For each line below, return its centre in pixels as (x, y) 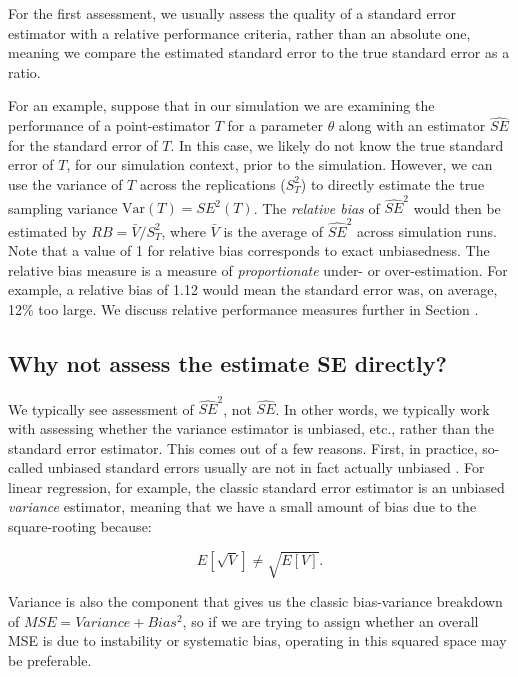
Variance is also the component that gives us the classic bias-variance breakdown (255, 601)
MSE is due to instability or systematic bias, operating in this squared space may (257, 640)
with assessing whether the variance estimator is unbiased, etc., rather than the (251, 428)
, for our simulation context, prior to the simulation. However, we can (279, 164)
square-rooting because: (80, 526)
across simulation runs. (426, 230)
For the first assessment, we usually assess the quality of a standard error (232, 13)
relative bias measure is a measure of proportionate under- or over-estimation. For (258, 269)
